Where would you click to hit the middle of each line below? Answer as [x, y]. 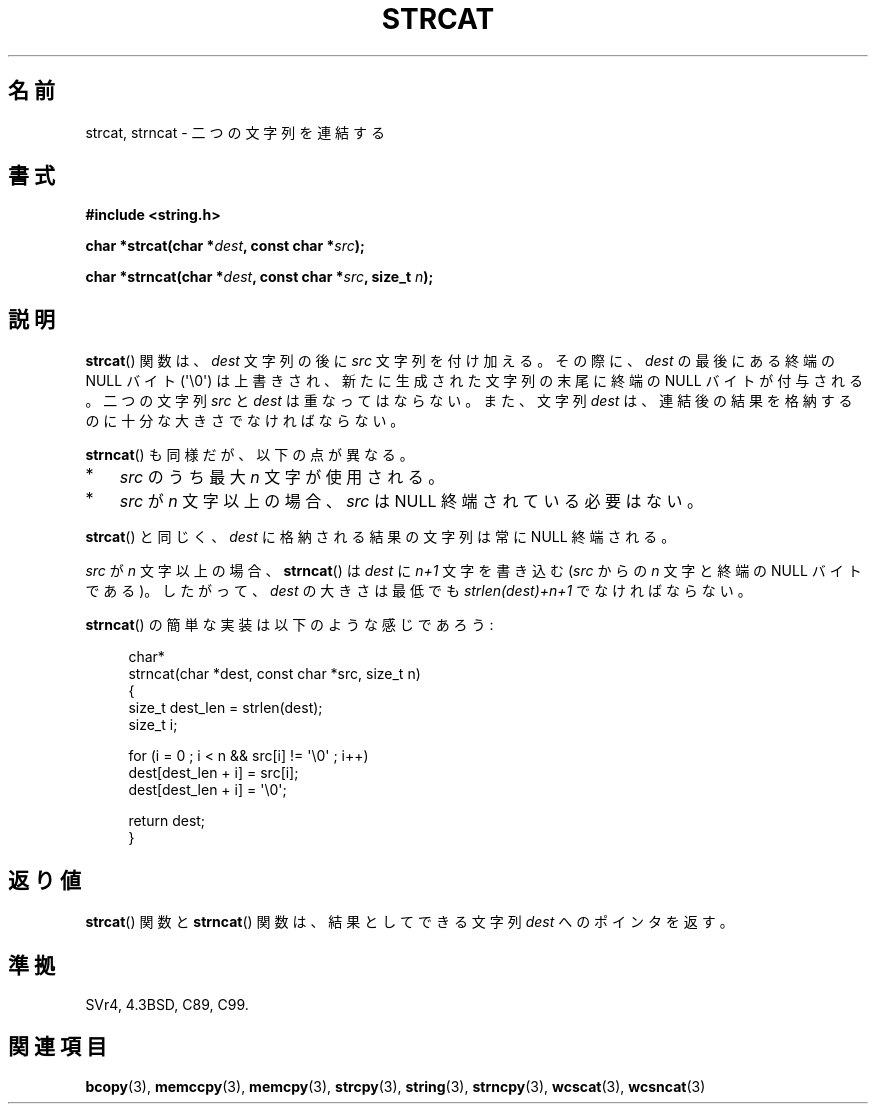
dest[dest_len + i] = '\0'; [207, 790]
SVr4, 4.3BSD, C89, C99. [167, 1004]
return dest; [167, 821]
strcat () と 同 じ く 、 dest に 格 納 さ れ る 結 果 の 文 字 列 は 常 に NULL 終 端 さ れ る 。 [380, 537]
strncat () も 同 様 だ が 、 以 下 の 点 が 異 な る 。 [249, 455]
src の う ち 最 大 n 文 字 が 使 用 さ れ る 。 [282, 477]
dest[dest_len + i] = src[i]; [213, 773]
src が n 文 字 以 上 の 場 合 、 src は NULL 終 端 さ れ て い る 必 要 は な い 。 [411, 501]
